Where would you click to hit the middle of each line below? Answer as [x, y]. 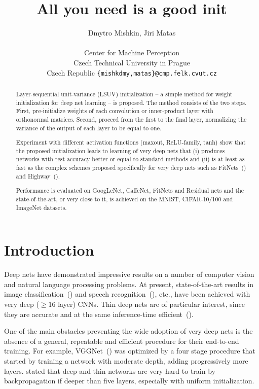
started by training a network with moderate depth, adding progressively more [126, 360]
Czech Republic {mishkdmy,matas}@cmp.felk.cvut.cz [132, 72]
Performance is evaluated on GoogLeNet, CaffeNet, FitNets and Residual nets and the [130, 190]
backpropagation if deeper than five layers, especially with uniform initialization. [129, 381]
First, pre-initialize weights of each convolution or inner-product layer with [115, 111]
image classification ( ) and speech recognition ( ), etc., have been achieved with [127, 294]
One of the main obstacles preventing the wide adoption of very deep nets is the [128, 331]
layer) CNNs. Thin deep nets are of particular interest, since [151, 304]
